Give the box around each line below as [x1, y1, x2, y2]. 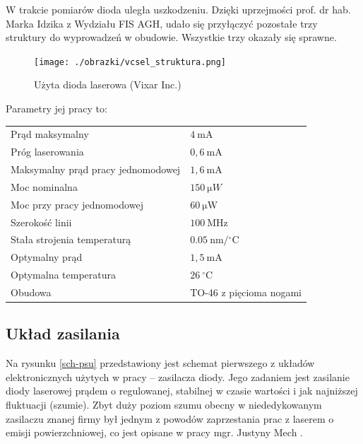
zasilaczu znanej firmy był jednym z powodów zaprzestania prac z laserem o [6, 411, 334, 426]
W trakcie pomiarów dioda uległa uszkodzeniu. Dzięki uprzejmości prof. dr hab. [6, 2, 351, 16]
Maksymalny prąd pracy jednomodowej [11, 162, 181, 177]
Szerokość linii [11, 214, 72, 229]
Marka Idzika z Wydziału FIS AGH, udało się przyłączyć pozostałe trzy [6, 16, 318, 30]
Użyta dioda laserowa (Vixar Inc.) [34, 77, 181, 92]
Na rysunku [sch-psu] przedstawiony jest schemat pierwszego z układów [6, 356, 315, 370]
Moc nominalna [11, 179, 78, 194]
